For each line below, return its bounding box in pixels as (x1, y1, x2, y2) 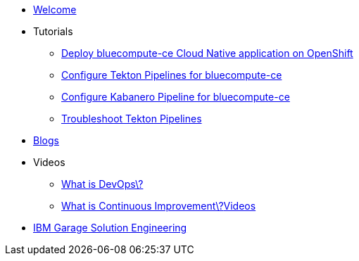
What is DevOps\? (61, 178, 144, 190)
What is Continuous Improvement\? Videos (61, 200, 256, 212)
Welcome (33, 4, 77, 15)
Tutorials (33, 25, 73, 37)
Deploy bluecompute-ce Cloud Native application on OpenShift (61, 47, 353, 59)
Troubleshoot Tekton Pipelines (61, 113, 202, 125)
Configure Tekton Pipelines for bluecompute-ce (61, 69, 282, 81)
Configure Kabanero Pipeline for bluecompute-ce (61, 91, 290, 103)
